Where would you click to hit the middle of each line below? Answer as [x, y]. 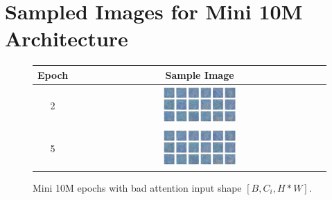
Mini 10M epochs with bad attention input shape [137, 187]
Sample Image [200, 74]
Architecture [67, 38]
